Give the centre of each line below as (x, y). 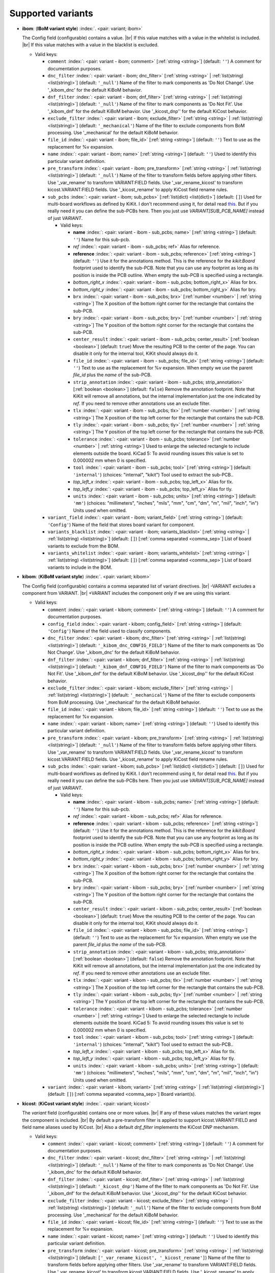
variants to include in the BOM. (80, 567)
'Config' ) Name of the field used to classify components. (109, 631)
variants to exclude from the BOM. (84, 546)
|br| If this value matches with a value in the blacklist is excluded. (90, 45)
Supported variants (51, 13)
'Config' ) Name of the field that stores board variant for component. (121, 524)
